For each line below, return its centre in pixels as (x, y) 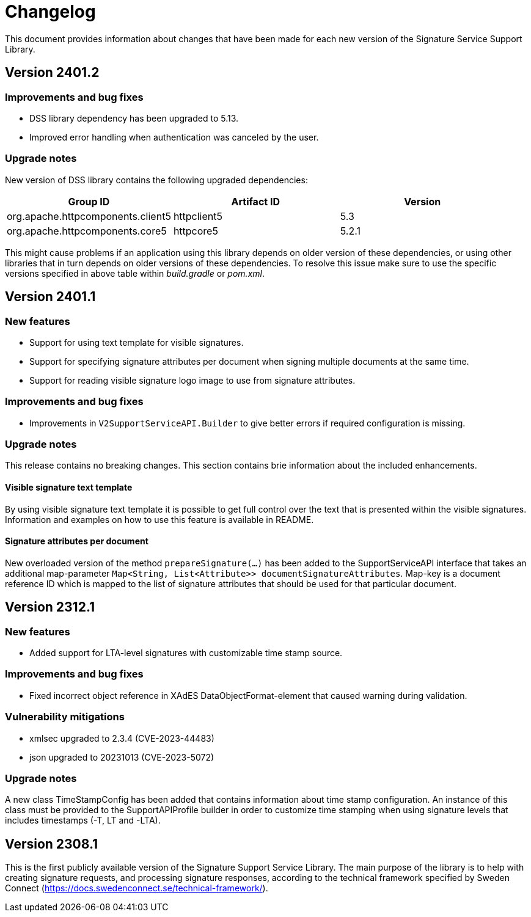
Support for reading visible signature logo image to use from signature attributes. (192, 380)
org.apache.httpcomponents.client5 (89, 216)
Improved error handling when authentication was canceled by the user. (174, 137)
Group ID (89, 201)
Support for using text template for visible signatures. (137, 342)
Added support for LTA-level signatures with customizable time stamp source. (186, 653)
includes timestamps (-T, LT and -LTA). (83, 820)
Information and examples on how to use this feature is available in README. (159, 519)
